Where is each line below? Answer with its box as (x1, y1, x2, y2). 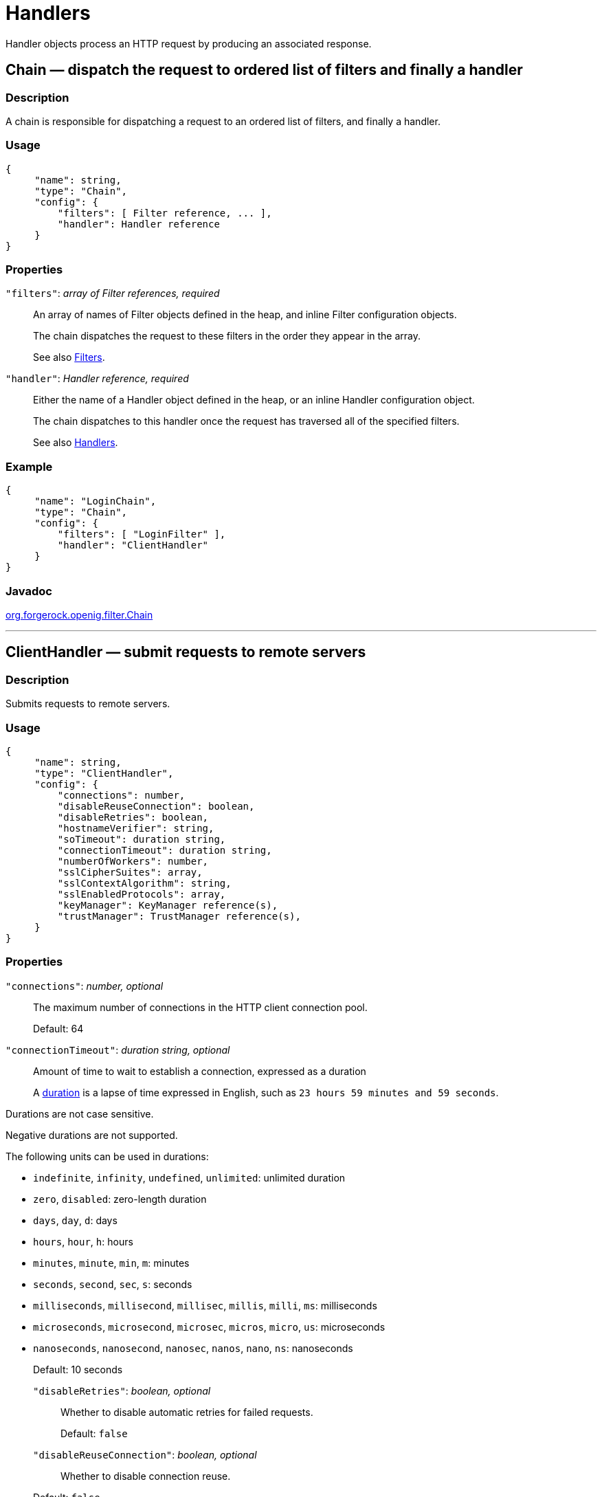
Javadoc (5, 584, 52, 598)
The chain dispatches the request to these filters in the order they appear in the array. (33, 330, 421, 342)
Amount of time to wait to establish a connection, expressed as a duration (33, 1065, 366, 1077)
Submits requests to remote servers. (5, 698, 170, 710)
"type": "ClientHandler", (34, 767, 174, 779)
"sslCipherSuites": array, (57, 866, 203, 878)
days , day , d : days (33, 1214, 118, 1226)
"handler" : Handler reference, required (5, 373, 189, 385)
